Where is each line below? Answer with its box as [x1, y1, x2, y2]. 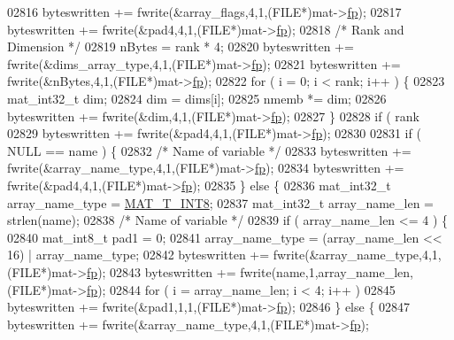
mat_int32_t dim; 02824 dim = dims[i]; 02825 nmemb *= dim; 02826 [7, 89, 387, 107]
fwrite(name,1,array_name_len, [240, 262, 413, 281]
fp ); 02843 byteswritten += [87, 262, 236, 281]
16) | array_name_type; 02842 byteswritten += [7, 245, 270, 264]
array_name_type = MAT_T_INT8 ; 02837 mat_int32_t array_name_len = [7, 193, 435, 212]
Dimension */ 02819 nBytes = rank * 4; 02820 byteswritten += [7, 37, 354, 56]
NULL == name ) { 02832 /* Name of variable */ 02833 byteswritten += [7, 141, 412, 159]
